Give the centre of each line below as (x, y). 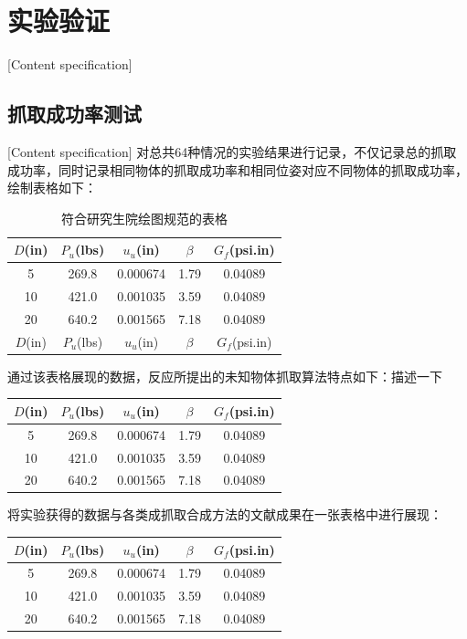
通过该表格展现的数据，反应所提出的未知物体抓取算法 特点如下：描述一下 (225, 376)
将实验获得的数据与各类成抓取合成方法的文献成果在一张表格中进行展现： (225, 514)
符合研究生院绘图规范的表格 (144, 218)
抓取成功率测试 (74, 114)
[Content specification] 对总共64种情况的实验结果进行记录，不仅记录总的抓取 (232, 151)
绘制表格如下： (52, 188)
